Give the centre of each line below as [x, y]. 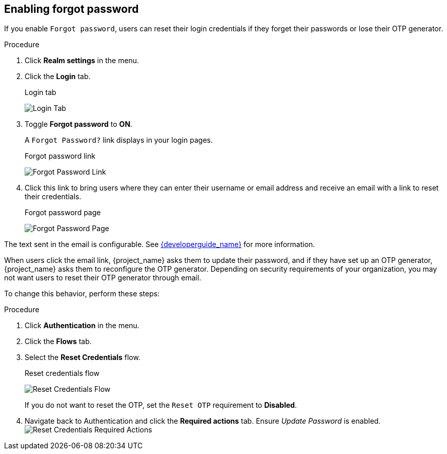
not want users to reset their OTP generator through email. [103, 278]
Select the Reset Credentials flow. [83, 357]
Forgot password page [63, 213]
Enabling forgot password [72, 9]
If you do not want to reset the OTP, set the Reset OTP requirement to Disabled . [161, 405]
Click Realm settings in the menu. [82, 61]
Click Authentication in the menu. [82, 326]
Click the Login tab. [58, 77]
